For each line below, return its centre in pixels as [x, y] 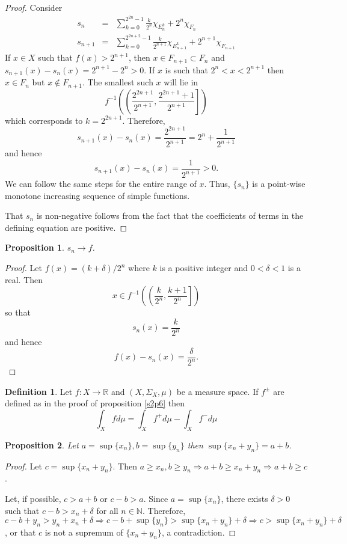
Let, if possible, [33, 498]
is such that [186, 69]
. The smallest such [118, 82]
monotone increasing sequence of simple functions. [97, 195]
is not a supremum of [84, 532]
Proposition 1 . [35, 247]
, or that [20, 532]
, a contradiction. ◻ [199, 532]
